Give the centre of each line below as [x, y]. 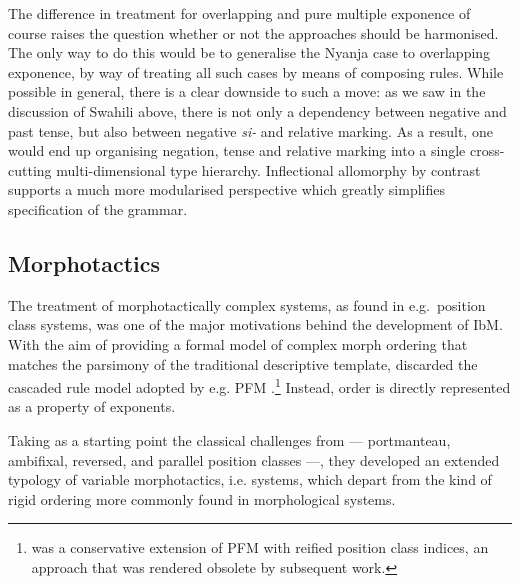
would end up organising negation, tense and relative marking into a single [237, 150]
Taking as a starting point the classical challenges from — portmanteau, [229, 439]
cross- [487, 150]
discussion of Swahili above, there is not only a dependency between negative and [257, 110]
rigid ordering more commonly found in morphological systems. [202, 498]
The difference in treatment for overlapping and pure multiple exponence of [239, 13]
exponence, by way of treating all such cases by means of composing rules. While [256, 71]
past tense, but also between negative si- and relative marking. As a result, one [250, 130]
